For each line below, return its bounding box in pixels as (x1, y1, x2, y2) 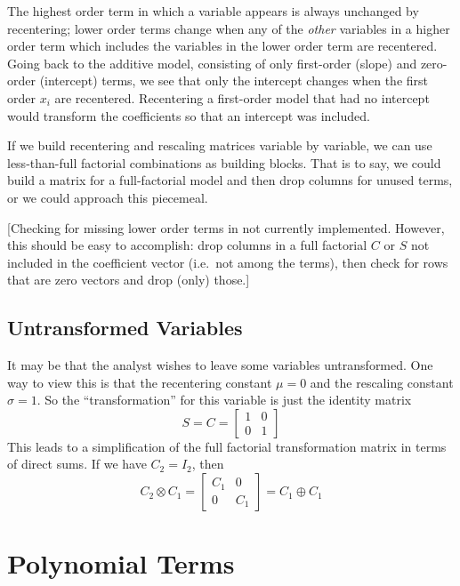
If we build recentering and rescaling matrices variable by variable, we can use (7, 136, 432, 155)
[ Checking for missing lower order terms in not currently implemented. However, (7, 218, 445, 237)
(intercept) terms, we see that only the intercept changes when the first (39, 71, 428, 90)
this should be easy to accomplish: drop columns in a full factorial (7, 236, 367, 254)
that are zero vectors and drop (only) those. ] (7, 270, 250, 289)
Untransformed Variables (7, 314, 243, 341)
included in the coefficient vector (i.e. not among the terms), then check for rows (7, 253, 448, 271)
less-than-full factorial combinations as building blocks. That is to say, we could (7, 153, 441, 172)
